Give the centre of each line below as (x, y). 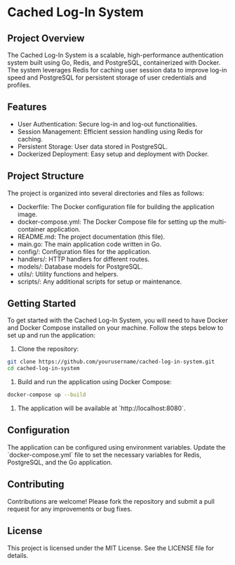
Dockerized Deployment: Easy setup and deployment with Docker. (113, 154)
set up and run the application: (52, 336)
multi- (218, 222)
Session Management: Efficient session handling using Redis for (110, 132)
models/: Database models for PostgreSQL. (80, 266)
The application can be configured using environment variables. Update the (116, 447)
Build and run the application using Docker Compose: (94, 382)
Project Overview (46, 38)
